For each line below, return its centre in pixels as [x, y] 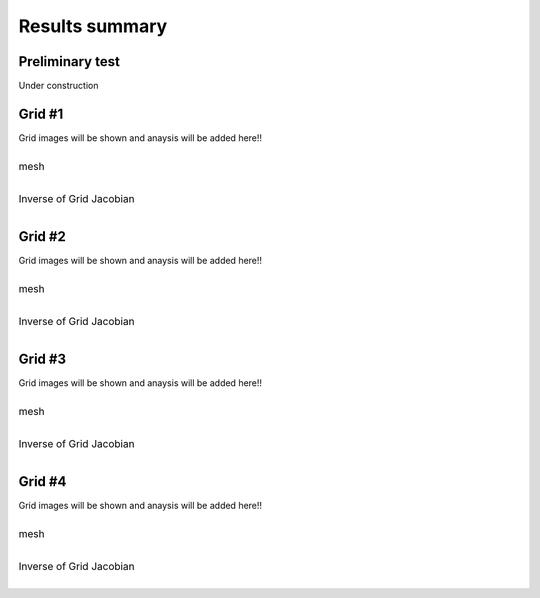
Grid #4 [42, 481]
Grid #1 [41, 113]
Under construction [58, 86]
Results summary [93, 26]
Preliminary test [69, 61]
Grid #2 [42, 236]
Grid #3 [42, 358]
